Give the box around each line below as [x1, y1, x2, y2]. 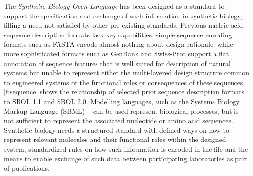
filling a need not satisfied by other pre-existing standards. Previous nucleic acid [4, 20, 243, 30]
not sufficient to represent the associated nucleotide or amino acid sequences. [4, 115, 233, 125]
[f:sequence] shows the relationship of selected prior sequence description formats [4, 87, 245, 97]
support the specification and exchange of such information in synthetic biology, [4, 10, 243, 20]
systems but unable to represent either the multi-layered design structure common [4, 68, 250, 78]
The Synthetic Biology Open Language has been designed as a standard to [4, 1, 225, 11]
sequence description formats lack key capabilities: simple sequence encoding [4, 29, 232, 39]
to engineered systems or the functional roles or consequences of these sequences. [4, 77, 245, 87]
